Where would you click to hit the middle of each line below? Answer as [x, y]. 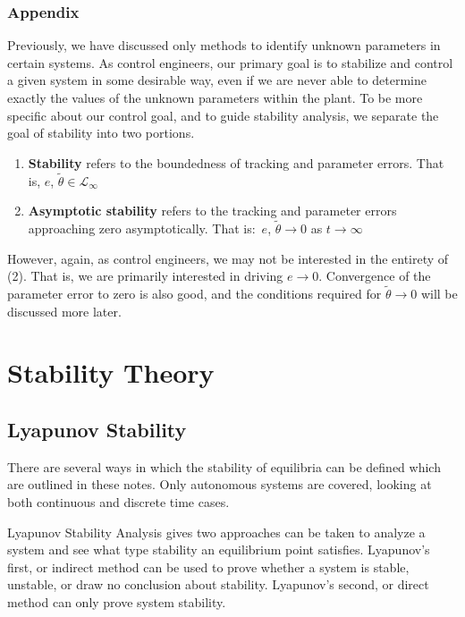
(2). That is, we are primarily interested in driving [145, 276]
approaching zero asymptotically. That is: [142, 228]
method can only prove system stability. [117, 601]
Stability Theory [111, 372]
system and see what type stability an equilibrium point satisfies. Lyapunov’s [219, 549]
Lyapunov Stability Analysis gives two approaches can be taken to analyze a [216, 532]
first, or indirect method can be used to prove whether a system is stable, [208, 566]
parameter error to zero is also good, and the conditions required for [194, 293]
